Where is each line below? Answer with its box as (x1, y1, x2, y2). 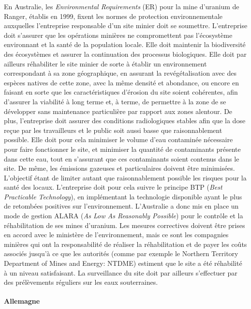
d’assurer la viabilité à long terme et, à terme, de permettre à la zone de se (4, 96, 226, 106)
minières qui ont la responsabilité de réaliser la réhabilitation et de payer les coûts (4, 239, 247, 249)
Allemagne (4, 296, 40, 306)
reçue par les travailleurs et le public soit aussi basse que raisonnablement (4, 125, 222, 135)
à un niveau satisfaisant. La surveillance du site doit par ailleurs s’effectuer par (4, 267, 237, 277)
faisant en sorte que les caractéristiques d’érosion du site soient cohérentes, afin (4, 87, 238, 97)
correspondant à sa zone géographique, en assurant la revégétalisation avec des (4, 68, 236, 78)
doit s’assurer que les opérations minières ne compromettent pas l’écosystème (4, 30, 233, 40)
